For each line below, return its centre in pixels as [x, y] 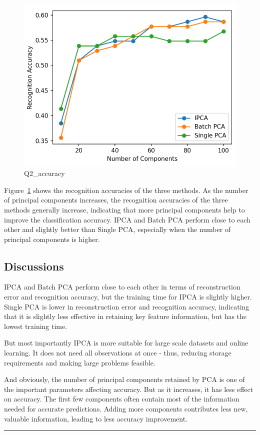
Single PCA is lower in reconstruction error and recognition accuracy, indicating [127, 306]
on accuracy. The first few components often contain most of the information [122, 399]
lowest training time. [36, 326]
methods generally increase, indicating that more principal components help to [124, 209]
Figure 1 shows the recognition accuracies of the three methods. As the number [126, 190]
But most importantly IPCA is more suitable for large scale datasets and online [126, 343]
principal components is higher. [52, 239]
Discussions [34, 266]
